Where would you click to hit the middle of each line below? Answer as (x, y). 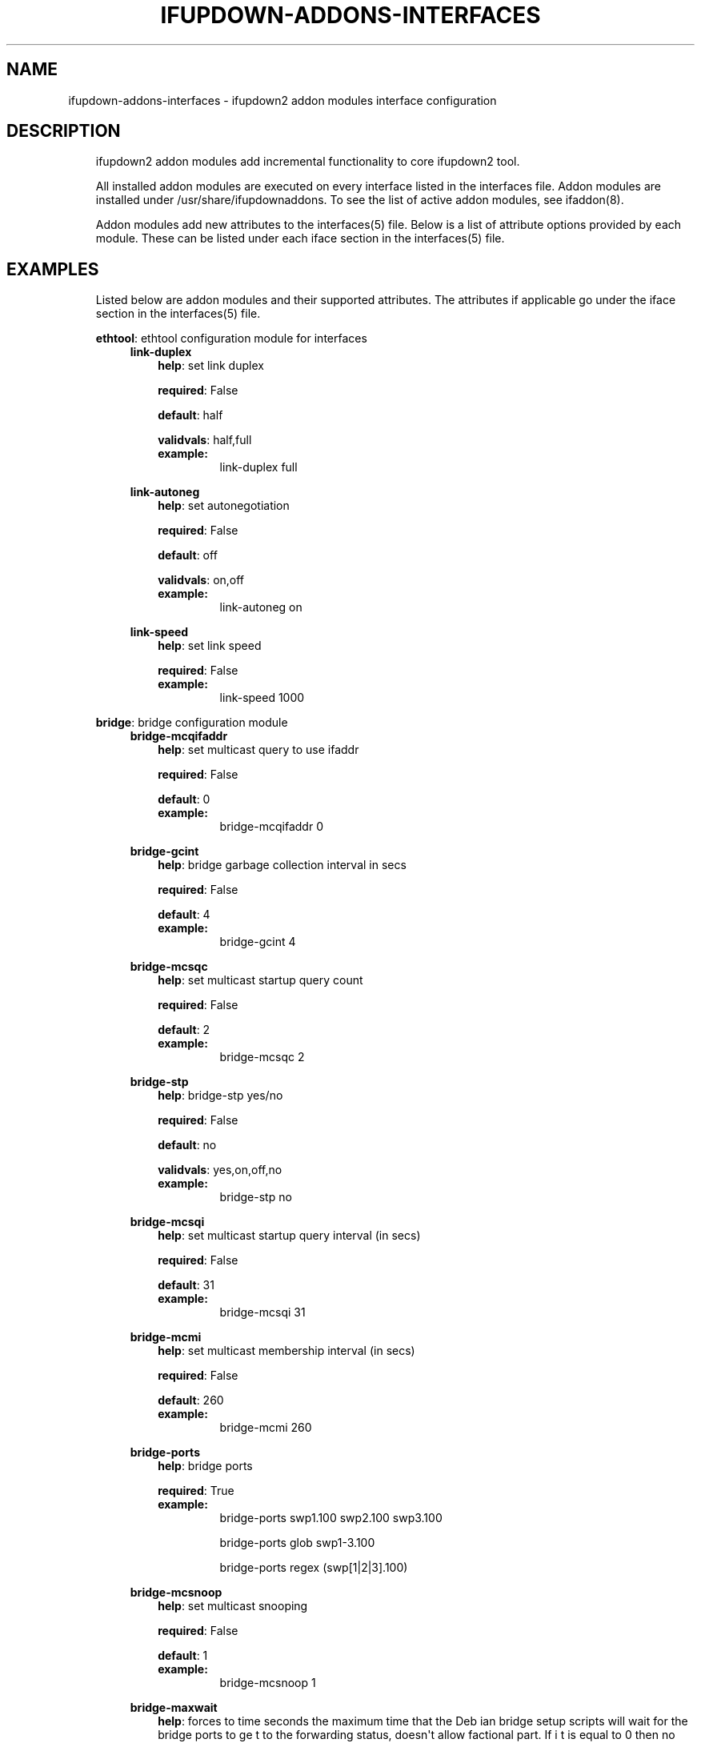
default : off (188, 555)
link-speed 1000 (262, 698)
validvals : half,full (205, 440)
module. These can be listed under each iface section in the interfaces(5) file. (300, 238)
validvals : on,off (201, 580)
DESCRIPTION (64, 131)
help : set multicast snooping (233, 1606)
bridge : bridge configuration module (192, 723)
